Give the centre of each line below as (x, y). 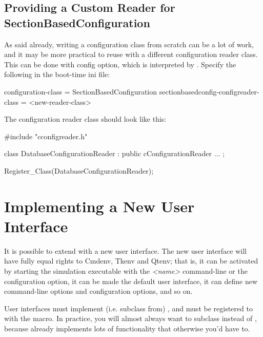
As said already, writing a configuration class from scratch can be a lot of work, (129, 44)
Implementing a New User (99, 206)
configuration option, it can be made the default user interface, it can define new (131, 281)
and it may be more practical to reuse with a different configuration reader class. (131, 54)
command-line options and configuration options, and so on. (98, 291)
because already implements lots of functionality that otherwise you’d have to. (127, 328)
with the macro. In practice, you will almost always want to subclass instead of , (130, 318)
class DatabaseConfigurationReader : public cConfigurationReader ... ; (114, 153)
